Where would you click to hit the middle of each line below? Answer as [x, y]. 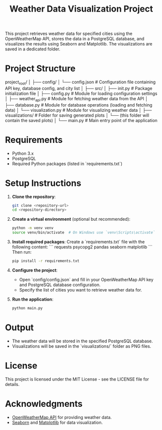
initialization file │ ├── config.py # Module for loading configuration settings [81, 93]
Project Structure [40, 69]
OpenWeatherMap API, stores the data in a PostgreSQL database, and [75, 39]
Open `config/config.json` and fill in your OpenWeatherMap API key [86, 279]
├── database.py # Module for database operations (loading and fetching [79, 105]
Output [19, 328]
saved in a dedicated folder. [33, 49]
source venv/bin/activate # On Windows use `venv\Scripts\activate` [84, 233]
